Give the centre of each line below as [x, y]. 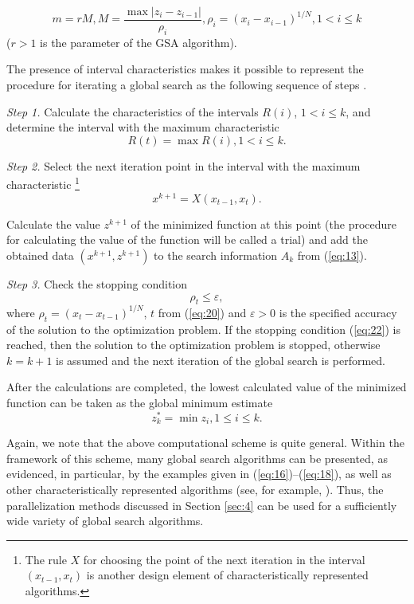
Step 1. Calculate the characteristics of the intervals [133, 111]
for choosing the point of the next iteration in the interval [224, 559]
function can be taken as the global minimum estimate [140, 402]
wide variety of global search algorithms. [105, 521]
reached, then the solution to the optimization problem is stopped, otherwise [193, 345]
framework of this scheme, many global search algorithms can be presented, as [197, 458]
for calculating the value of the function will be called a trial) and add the [187, 239]
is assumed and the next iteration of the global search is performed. [221, 360]
